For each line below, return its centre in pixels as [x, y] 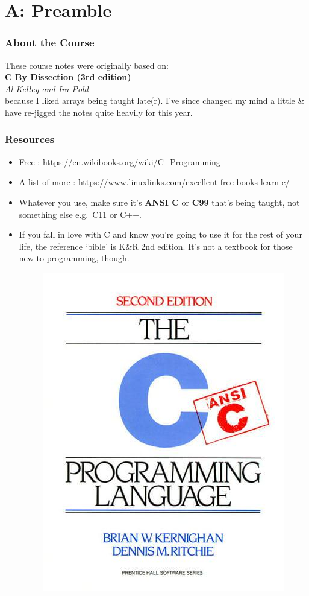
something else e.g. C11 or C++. [80, 214]
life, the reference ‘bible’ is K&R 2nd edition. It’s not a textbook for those [156, 246]
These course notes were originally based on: [87, 65]
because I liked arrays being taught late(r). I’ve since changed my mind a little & [155, 100]
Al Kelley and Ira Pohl [47, 88]
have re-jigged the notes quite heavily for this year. [99, 112]
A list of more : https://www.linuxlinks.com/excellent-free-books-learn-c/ [154, 182]
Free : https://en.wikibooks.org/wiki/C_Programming [120, 161]
